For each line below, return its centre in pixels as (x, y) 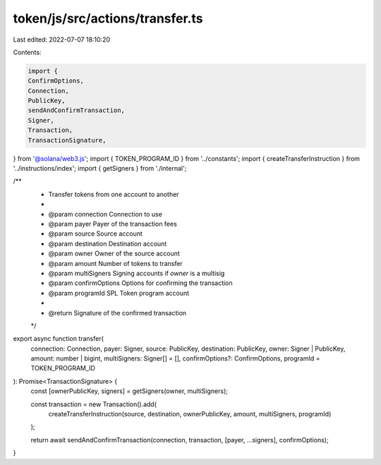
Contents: (27, 52)
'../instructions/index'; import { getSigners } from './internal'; (100, 169)
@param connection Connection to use (105, 214)
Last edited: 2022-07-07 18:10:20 (62, 40)
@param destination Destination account (108, 243)
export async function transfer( (58, 339)
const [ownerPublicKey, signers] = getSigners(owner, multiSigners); (129, 391)
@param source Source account (95, 234)
